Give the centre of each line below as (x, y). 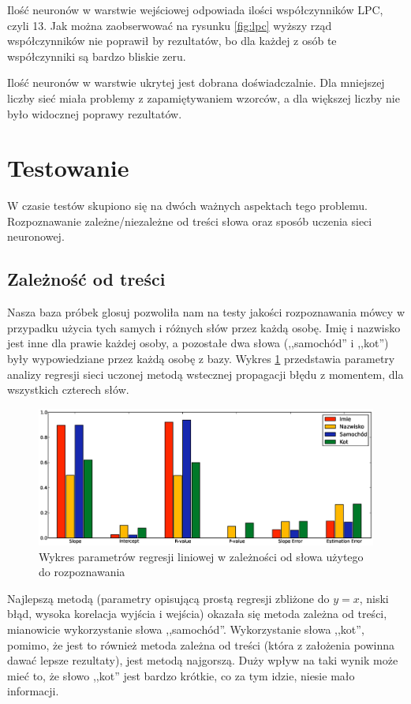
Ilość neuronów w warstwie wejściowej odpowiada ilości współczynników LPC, (195, 9)
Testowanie (68, 168)
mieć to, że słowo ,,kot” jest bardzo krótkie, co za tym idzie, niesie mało (181, 675)
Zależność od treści (86, 279)
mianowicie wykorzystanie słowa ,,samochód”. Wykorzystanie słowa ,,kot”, (186, 629)
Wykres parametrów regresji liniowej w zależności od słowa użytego (201, 556)
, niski (374, 598)
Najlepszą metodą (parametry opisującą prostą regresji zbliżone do (168, 598)
